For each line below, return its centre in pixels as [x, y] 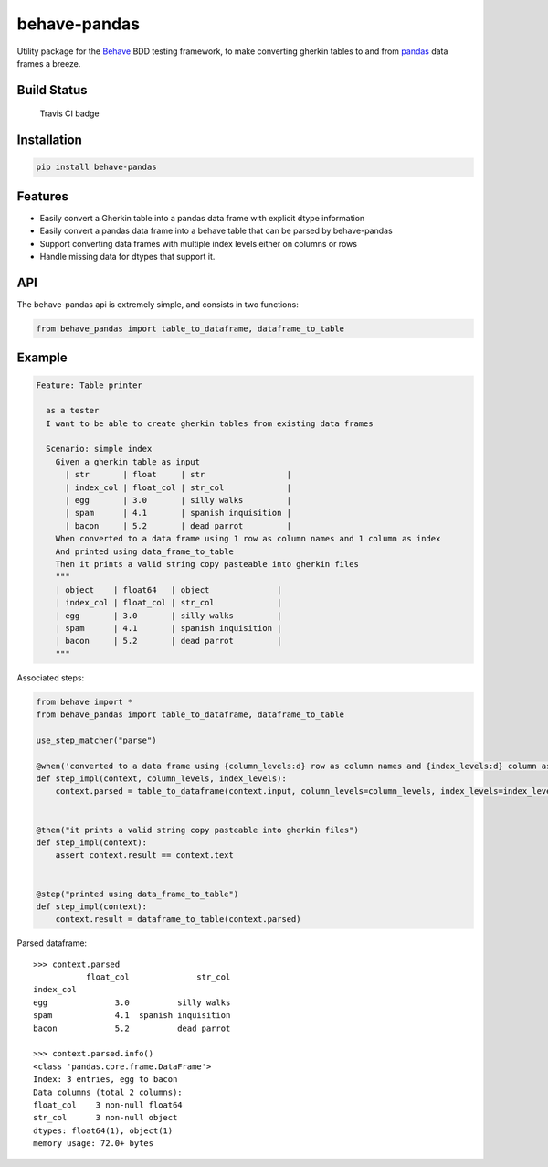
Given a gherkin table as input [128, 461]
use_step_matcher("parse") [96, 740]
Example [42, 358]
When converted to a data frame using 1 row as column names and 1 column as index [248, 539]
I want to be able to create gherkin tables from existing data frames [210, 423]
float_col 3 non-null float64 [108, 1105]
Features [42, 196]
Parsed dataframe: [52, 943]
